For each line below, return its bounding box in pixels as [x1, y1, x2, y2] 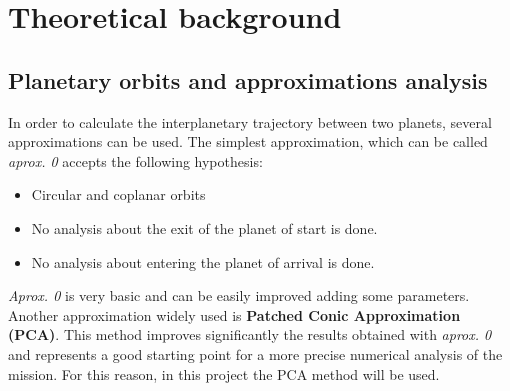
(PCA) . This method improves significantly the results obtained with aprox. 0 [8, 324, 492, 345]
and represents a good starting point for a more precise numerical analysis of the [8, 343, 503, 364]
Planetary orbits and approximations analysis [8, 64, 488, 95]
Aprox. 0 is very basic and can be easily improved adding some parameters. [8, 285, 470, 306]
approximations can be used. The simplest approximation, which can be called [8, 131, 488, 152]
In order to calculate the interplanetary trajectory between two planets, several [8, 111, 492, 132]
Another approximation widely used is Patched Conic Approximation [8, 304, 461, 325]
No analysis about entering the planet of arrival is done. [31, 251, 375, 272]
